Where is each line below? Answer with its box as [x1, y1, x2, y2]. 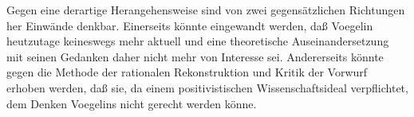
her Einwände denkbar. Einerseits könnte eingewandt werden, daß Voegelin [6, 17, 373, 33]
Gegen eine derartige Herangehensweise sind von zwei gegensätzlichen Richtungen [6, 2, 405, 18]
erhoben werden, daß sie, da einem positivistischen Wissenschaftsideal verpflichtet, [6, 79, 408, 96]
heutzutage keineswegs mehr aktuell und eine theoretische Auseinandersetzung [6, 33, 389, 49]
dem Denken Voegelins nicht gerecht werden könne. [6, 95, 257, 111]
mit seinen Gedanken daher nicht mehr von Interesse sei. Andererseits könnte [6, 48, 384, 64]
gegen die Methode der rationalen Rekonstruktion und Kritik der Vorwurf [6, 64, 368, 80]
